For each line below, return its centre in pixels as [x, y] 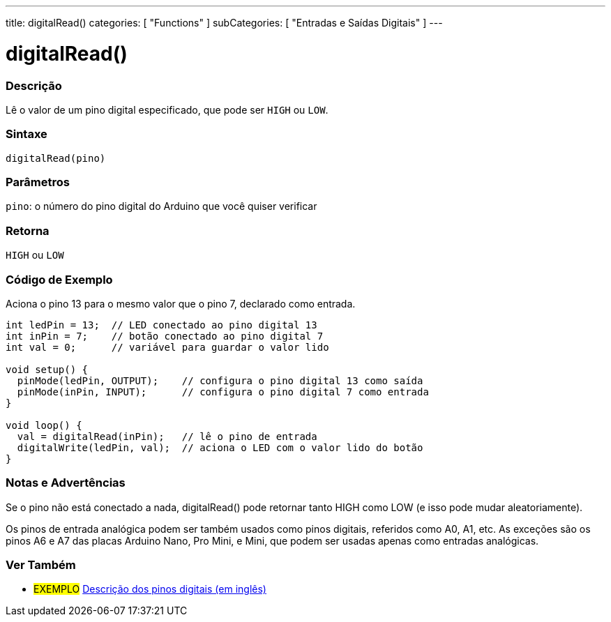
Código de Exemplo [59, 279]
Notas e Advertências [66, 483]
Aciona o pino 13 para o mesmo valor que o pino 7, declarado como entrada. [181, 303]
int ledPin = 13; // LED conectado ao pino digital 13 [161, 325]
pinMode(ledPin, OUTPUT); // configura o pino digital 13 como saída [220, 380]
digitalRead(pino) [56, 158]
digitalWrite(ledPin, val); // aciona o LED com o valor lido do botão [220, 447]
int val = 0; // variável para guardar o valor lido [167, 347]
